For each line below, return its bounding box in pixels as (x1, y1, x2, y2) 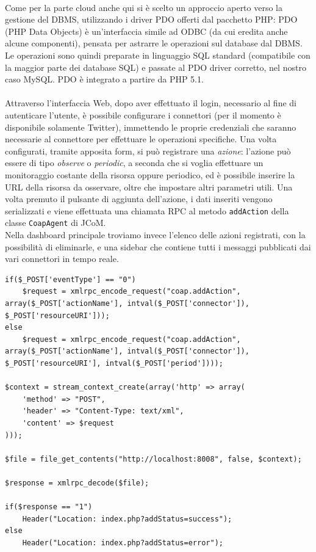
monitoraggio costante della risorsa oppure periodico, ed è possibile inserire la (5, 168, 295, 181)
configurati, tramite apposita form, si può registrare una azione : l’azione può (5, 144, 291, 157)
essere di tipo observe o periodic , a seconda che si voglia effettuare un (5, 156, 264, 169)
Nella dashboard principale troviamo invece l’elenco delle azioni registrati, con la (5, 228, 306, 241)
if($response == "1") (5, 503, 93, 512)
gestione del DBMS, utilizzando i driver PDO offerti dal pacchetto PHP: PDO (5, 13, 298, 26)
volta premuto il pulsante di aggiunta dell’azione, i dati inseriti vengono (5, 192, 273, 205)
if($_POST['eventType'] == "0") (5, 275, 136, 284)
